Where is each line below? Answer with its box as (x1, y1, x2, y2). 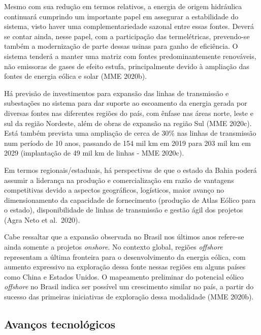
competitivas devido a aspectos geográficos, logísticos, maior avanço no (4, 185, 224, 195)
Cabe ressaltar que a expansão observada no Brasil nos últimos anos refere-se (4, 231, 244, 242)
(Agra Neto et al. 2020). (4, 214, 80, 225)
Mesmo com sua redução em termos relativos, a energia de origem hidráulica (4, 1, 242, 11)
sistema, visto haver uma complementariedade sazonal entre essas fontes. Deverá (4, 21, 254, 32)
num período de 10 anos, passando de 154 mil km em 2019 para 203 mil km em (4, 137, 251, 148)
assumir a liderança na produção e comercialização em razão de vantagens (4, 174, 234, 185)
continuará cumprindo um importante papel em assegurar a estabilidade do (4, 11, 239, 21)
